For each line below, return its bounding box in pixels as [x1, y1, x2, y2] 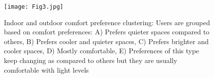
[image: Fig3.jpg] [4, 3, 64, 10]
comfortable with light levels [4, 64, 89, 75]
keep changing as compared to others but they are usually [4, 55, 177, 65]
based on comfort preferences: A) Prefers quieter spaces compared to [4, 27, 210, 37]
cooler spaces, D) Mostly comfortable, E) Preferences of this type [4, 46, 199, 56]
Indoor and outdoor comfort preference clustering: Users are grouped [4, 17, 210, 27]
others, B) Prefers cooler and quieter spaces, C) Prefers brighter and [4, 36, 209, 46]
